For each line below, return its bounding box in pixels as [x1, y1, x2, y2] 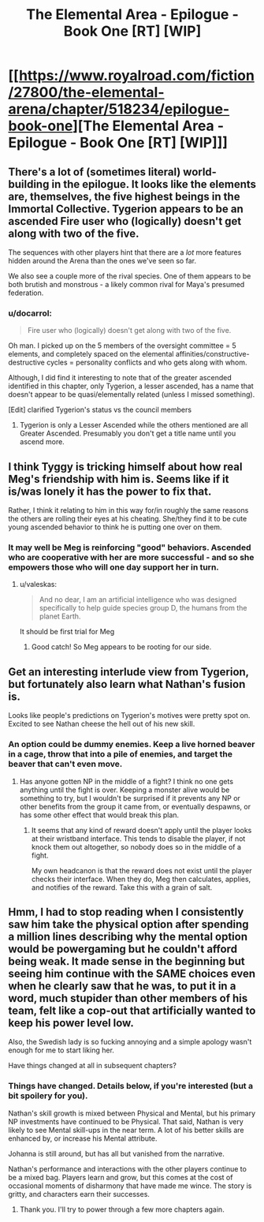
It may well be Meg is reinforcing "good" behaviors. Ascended [8, 542, 251, 553]
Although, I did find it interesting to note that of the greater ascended [8, 373, 232, 383]
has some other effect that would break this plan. [19, 810, 180, 820]
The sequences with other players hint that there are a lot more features [8, 248, 242, 257]
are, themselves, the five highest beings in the [8, 189, 240, 203]
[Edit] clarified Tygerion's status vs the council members [8, 405, 191, 415]
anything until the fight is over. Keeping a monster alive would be [19, 785, 230, 794]
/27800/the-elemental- [8, 84, 165, 102]
